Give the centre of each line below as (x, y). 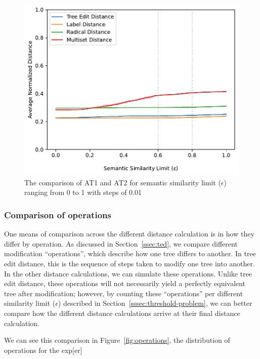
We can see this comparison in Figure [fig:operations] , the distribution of (117, 340)
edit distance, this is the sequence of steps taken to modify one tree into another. (129, 264)
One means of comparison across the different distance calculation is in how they (129, 234)
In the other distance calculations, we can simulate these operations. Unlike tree (128, 273)
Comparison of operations (58, 215)
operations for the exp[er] (43, 350)
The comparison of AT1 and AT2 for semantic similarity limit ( (123, 182)
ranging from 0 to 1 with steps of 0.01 (83, 192)
